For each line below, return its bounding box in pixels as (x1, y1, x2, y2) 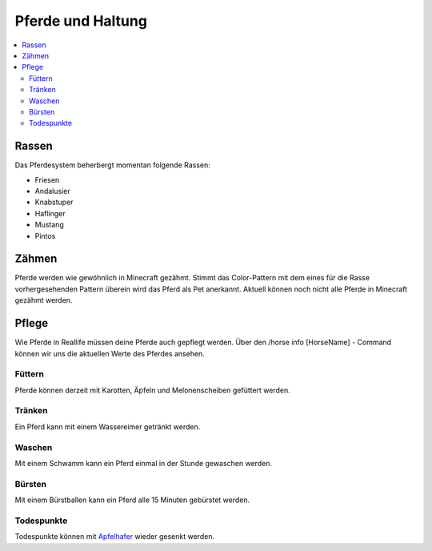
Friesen (34, 175, 60, 184)
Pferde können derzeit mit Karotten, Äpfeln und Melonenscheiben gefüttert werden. (14, 385, 291, 395)
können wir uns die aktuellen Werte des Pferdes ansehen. (14, 348, 206, 358)
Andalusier (34, 186, 71, 195)
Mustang (34, 220, 64, 230)
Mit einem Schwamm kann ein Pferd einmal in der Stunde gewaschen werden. (14, 458, 272, 468)
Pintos (34, 231, 56, 240)
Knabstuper (34, 197, 74, 207)
